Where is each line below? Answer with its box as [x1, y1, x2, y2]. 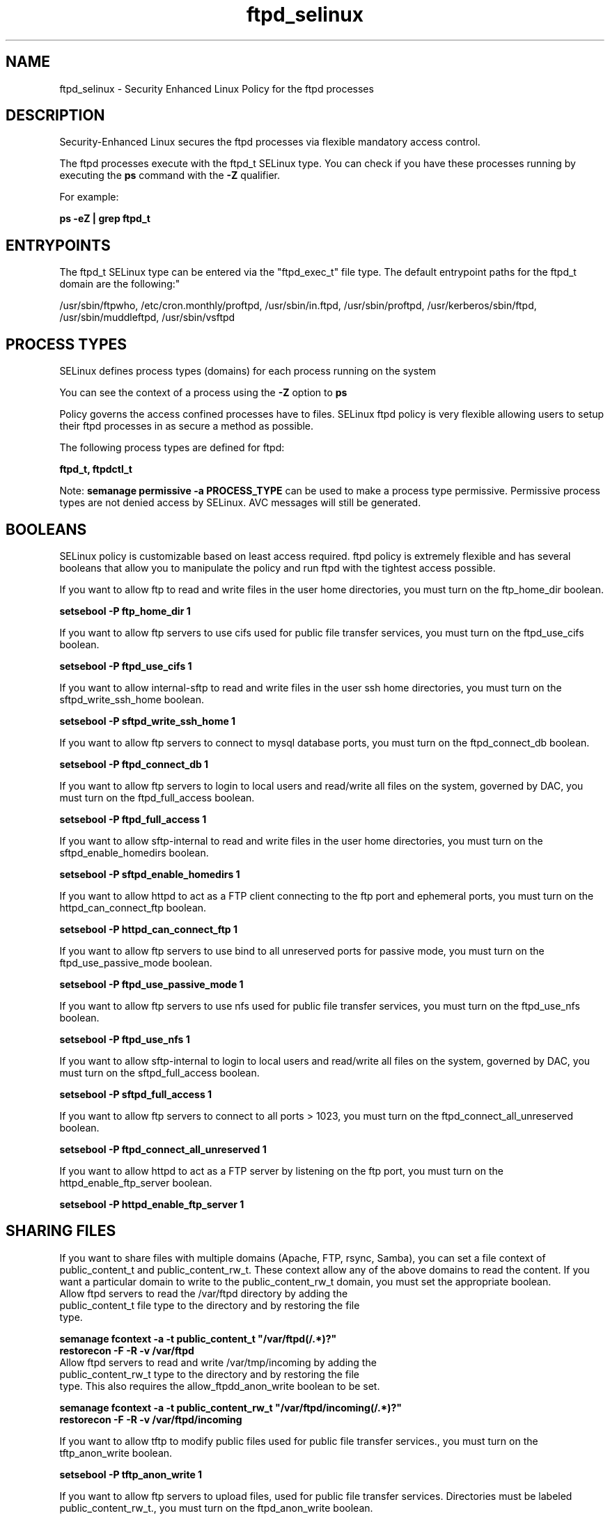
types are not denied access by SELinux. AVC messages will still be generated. [59, 496, 421, 509]
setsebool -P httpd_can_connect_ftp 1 [59, 923, 238, 935]
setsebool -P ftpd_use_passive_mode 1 [59, 978, 244, 990]
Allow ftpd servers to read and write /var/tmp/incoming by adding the [59, 1356, 377, 1368]
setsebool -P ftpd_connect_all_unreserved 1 [59, 1143, 267, 1155]
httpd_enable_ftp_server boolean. [59, 1176, 212, 1189]
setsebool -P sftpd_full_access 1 [59, 1088, 212, 1100]
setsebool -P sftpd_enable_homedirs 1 [59, 868, 240, 880]
